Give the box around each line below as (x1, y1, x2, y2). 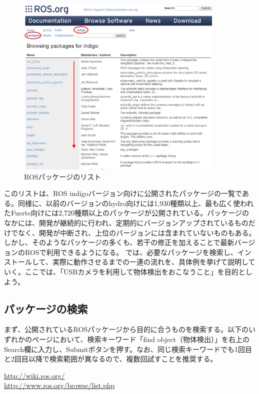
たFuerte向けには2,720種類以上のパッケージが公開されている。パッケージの (4, 207, 249, 218)
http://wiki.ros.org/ (4, 370, 65, 380)
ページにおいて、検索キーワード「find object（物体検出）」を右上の (31, 333, 249, 344)
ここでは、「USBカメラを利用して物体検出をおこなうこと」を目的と (24, 266, 245, 276)
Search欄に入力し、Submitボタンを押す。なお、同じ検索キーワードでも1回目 (4, 343, 252, 354)
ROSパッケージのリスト (24, 171, 101, 181)
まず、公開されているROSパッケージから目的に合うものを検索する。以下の (4, 324, 248, 334)
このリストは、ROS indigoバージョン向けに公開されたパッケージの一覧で (4, 188, 242, 198)
